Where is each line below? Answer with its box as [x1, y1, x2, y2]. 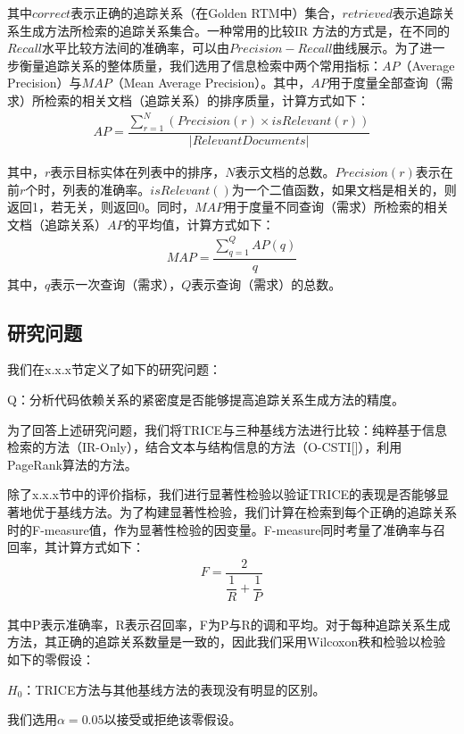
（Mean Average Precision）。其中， [111, 73, 311, 92]
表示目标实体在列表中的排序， [50, 162, 226, 180]
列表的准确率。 [62, 179, 151, 198]
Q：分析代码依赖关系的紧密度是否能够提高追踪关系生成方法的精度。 [7, 390, 404, 409]
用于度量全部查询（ [327, 73, 441, 92]
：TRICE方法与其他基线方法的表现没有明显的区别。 [22, 680, 326, 698]
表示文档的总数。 [235, 162, 336, 180]
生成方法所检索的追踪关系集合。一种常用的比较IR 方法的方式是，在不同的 [19, 21, 451, 39]
